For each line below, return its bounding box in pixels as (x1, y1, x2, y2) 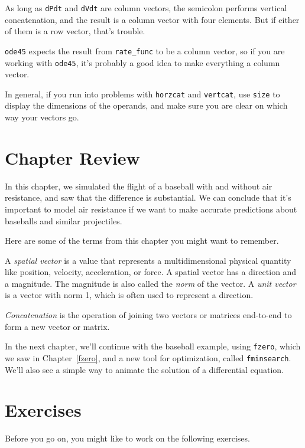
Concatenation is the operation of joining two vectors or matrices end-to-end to (5, 309, 292, 321)
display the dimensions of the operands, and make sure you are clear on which (5, 99, 288, 112)
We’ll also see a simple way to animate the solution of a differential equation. (5, 363, 284, 375)
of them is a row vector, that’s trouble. (5, 25, 145, 37)
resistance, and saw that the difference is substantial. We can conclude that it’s (5, 191, 291, 204)
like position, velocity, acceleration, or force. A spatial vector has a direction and (5, 266, 297, 278)
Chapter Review (5, 145, 140, 169)
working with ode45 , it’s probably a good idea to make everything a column (5, 56, 280, 68)
